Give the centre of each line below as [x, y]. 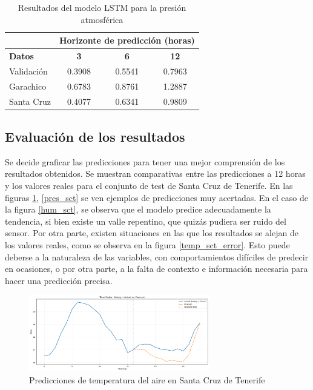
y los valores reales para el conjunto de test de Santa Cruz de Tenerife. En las [149, 186]
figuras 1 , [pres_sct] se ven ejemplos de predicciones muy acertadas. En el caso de [157, 197]
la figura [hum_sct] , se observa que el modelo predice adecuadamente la [138, 209]
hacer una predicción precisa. [59, 280]
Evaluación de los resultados [95, 137]
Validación [28, 71]
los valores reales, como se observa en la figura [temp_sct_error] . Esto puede [147, 245]
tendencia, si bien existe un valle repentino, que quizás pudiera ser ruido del [146, 221]
